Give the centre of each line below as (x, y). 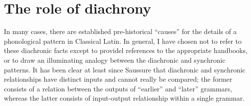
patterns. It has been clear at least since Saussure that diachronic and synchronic (125, 69)
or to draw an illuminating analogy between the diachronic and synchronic (115, 60)
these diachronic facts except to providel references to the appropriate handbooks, (126, 50)
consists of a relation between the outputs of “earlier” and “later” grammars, (118, 88)
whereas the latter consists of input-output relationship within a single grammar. (124, 98)
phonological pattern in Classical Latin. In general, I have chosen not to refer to (123, 41)
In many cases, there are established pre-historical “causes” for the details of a (120, 31)
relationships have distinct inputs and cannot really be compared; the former (118, 79)
